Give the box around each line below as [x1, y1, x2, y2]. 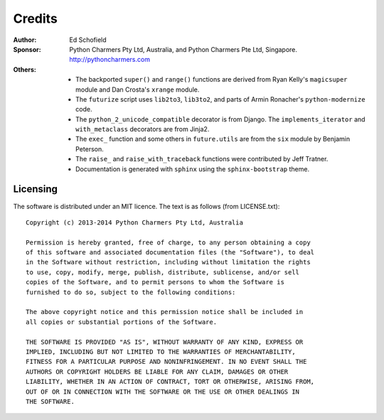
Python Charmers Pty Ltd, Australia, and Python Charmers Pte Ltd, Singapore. [69, 45, 298, 53]
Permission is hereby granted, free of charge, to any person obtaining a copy [26, 238, 311, 247]
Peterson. [75, 144, 104, 153]
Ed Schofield [69, 36, 107, 44]
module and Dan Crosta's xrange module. [75, 85, 200, 94]
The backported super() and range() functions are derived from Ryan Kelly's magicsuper [75, 75, 348, 84]
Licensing [13, 183, 58, 195]
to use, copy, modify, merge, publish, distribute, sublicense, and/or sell [26, 268, 300, 276]
